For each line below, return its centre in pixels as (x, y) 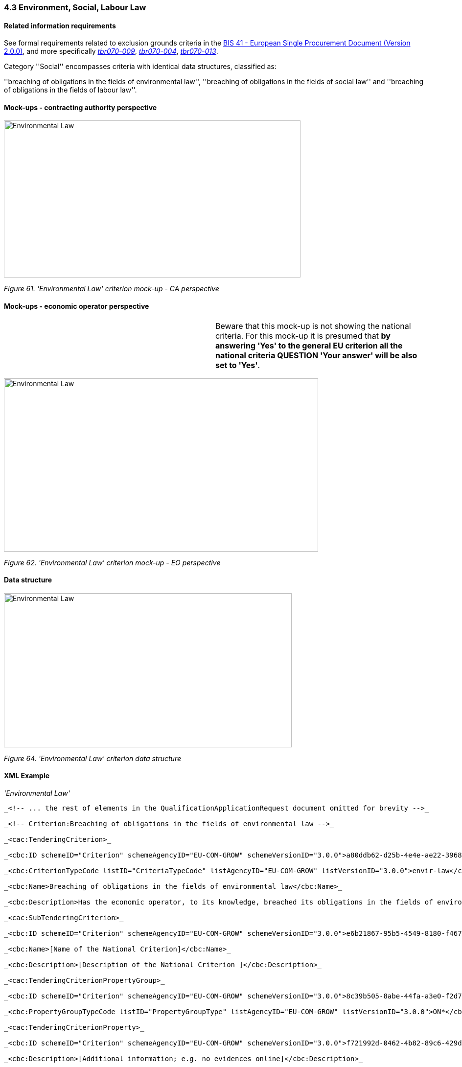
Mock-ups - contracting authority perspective (81, 107)
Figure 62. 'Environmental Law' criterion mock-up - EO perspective (112, 562)
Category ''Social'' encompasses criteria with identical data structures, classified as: (140, 67)
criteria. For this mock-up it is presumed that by (303, 336)
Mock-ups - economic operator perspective (77, 306)
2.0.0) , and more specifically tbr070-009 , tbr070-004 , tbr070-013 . (111, 51)
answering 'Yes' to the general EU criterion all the (309, 345)
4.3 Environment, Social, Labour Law (75, 7)
